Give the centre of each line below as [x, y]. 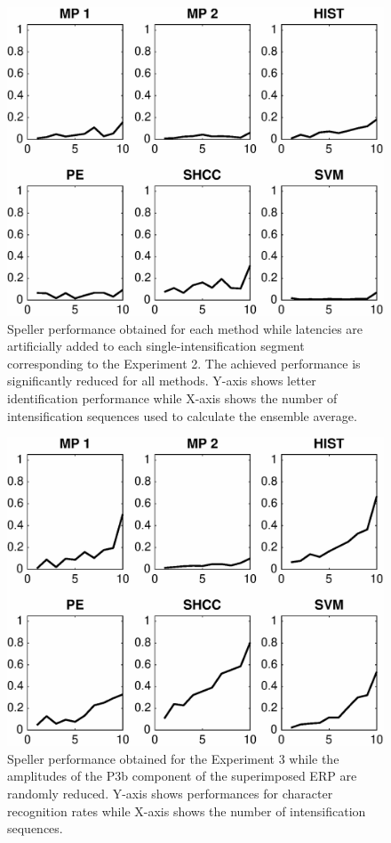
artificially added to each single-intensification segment [156, 346]
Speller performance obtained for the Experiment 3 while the [173, 758]
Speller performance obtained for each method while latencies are [185, 328]
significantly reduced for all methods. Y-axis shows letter [162, 381]
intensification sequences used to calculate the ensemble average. [182, 415]
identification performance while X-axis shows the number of [172, 397]
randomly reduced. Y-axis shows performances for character [170, 793]
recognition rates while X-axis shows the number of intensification [187, 811]
